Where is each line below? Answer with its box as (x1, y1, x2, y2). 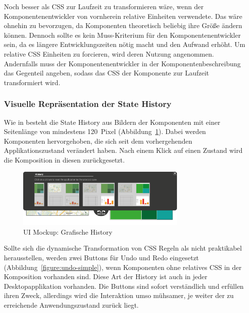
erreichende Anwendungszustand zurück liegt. (4, 299, 139, 310)
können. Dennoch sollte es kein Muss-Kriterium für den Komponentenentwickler (4, 30, 241, 40)
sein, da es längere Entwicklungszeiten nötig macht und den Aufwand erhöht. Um (4, 39, 246, 49)
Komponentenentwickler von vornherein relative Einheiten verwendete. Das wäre (4, 11, 243, 21)
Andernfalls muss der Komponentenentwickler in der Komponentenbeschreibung (4, 58, 241, 68)
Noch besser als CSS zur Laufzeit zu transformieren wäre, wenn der (4, 1, 204, 11)
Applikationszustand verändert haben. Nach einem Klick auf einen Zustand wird (4, 145, 243, 155)
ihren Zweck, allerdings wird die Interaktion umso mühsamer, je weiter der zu (4, 290, 234, 300)
